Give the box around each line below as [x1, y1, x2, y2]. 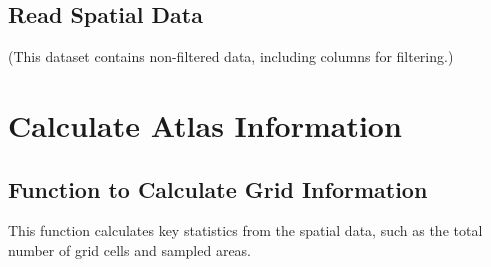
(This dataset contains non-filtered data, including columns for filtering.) [8, 46, 454, 67]
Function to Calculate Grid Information [8, 173, 428, 204]
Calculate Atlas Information [8, 104, 402, 145]
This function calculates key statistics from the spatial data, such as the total [8, 220, 483, 241]
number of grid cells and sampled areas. [8, 239, 252, 260]
